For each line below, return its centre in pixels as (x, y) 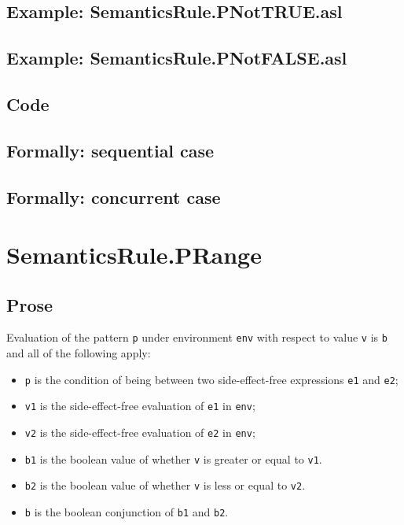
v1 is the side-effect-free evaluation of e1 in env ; (140, 406)
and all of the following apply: (79, 353)
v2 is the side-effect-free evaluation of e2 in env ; (140, 433)
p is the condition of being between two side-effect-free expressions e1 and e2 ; (211, 379)
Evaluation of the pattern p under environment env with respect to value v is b (197, 337)
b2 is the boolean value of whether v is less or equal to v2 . (165, 485)
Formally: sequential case (110, 150)
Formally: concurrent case (114, 196)
